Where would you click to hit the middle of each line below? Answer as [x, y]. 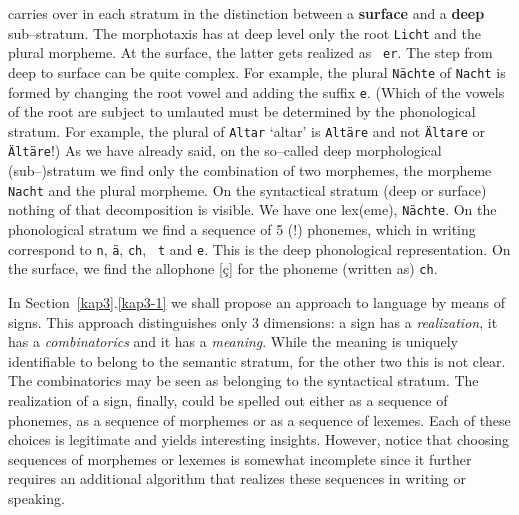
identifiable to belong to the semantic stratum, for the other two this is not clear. [257, 360]
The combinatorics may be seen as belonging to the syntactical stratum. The [243, 380]
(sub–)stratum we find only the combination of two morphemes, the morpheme [250, 170]
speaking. [36, 497]
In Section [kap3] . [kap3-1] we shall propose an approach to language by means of [256, 301]
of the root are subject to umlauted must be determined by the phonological [242, 111]
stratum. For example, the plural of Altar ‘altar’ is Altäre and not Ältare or [246, 130]
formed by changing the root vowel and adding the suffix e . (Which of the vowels [256, 91]
